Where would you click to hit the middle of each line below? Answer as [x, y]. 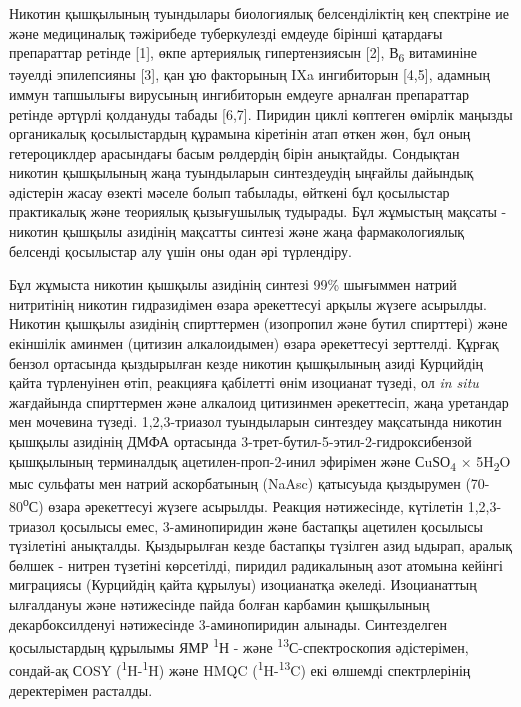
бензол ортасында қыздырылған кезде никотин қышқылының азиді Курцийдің [246, 362]
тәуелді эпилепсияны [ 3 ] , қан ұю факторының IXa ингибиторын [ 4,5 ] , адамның [249, 74]
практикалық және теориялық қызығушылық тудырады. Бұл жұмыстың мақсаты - [258, 211]
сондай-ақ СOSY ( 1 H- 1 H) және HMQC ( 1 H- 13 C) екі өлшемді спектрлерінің [240, 669]
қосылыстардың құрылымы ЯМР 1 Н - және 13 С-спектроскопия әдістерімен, [239, 645]
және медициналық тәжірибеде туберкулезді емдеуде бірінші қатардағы [226, 32]
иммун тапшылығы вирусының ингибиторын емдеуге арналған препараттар [239, 93]
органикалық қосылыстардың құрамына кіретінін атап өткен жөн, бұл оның [240, 133]
